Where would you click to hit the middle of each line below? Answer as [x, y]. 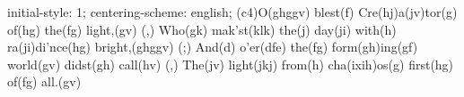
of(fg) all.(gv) [44, 81]
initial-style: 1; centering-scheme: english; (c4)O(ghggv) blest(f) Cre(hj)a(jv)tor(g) [232, 12]
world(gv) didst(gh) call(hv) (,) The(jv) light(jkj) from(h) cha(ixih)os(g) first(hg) [231, 64]
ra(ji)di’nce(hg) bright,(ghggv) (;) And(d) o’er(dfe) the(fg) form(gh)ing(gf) [213, 47]
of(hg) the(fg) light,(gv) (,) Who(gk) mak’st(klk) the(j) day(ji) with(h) [202, 29]
